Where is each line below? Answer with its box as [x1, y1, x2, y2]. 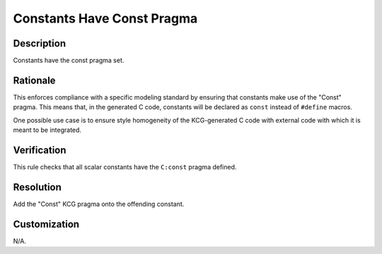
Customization [13, 218, 80, 230]
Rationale [13, 74, 56, 86]
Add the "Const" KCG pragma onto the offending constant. [13, 200, 185, 208]
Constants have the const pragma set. [13, 56, 125, 65]
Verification [13, 144, 66, 156]
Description [13, 37, 66, 49]
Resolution [13, 181, 62, 193]
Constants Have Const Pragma [13, 11, 198, 26]
